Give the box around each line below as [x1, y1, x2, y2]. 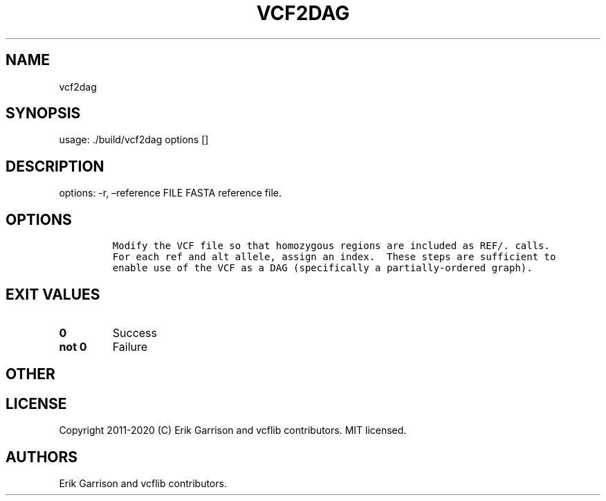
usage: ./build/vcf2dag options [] [59, 134, 209, 146]
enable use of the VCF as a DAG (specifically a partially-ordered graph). [112, 262, 533, 274]
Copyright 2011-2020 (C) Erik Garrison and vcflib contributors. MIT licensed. [59, 424, 407, 437]
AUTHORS [6, 448, 78, 466]
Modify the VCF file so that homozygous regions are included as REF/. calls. [112, 240, 550, 252]
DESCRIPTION [6, 157, 104, 175]
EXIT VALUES [6, 285, 100, 303]
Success [112, 325, 158, 340]
